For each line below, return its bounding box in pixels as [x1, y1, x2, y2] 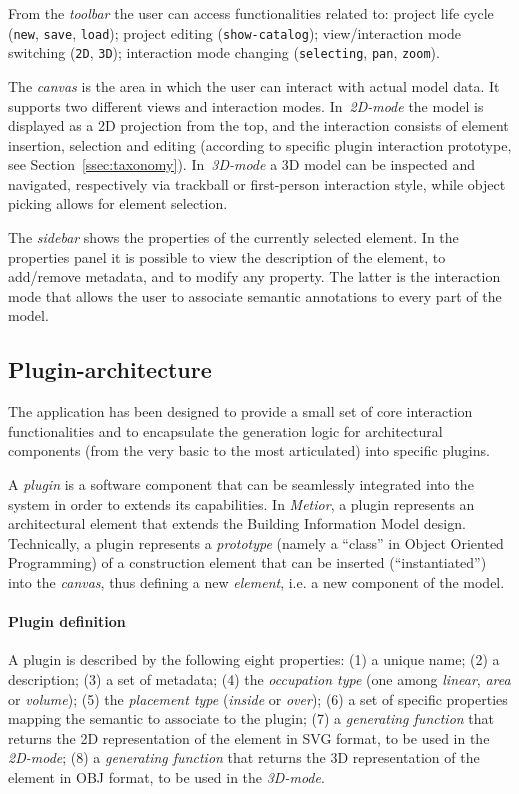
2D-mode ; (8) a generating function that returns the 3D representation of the [8, 747, 480, 768]
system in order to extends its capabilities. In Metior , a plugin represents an [8, 493, 475, 514]
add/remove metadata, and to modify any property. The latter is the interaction [8, 266, 501, 287]
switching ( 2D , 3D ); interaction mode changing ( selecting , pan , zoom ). [8, 42, 440, 63]
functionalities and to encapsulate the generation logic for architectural [8, 420, 443, 441]
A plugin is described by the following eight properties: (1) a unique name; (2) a [8, 649, 500, 670]
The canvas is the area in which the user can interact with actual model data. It [8, 75, 500, 96]
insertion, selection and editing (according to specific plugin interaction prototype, [8, 134, 512, 155]
